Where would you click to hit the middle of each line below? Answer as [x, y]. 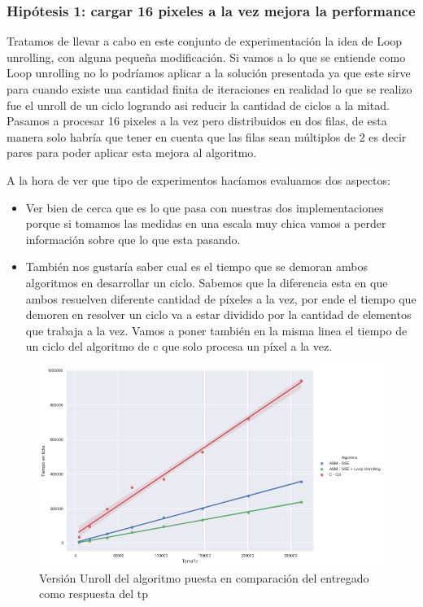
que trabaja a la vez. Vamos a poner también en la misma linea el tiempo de [216, 330]
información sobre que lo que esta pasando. [133, 239]
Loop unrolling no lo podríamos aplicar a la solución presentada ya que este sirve [209, 73]
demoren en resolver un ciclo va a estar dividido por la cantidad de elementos [218, 314]
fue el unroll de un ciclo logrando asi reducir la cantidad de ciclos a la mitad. [198, 105]
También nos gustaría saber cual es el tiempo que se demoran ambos [196, 266]
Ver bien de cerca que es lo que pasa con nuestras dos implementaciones [205, 207]
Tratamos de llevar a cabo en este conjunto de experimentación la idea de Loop [205, 41]
